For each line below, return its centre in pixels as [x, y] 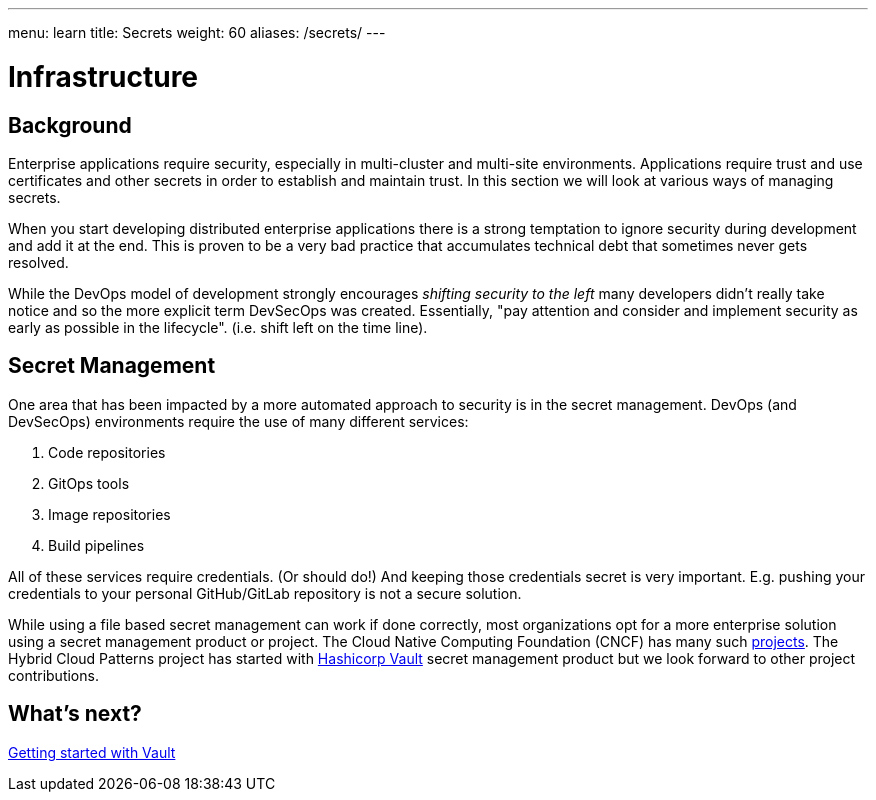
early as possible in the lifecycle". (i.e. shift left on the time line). [218, 327]
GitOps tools [89, 483]
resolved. [38, 262]
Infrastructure [103, 76]
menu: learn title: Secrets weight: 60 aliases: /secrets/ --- [197, 32]
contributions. [53, 675]
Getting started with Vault [92, 752]
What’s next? [75, 714]
